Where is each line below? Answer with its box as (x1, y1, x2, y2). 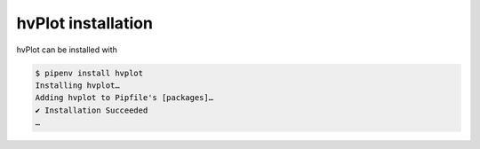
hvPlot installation (16, 13, 153, 33)
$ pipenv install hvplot (35, 67, 144, 78)
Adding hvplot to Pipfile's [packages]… (35, 93, 213, 103)
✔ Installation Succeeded (35, 105, 148, 115)
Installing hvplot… (35, 80, 120, 90)
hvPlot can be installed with (16, 44, 117, 55)
